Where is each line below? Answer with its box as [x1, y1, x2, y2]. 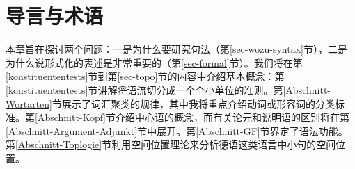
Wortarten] [6, 96, 52, 111]
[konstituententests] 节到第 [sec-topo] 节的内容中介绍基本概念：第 [6, 69, 285, 83]
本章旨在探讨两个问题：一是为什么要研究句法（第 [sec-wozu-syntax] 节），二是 [6, 42, 347, 56]
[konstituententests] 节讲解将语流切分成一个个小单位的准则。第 [6, 82, 283, 97]
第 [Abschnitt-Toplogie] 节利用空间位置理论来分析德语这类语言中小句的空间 [6, 137, 336, 152]
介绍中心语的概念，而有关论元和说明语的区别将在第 [115, 110, 349, 124]
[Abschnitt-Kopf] [35, 110, 106, 124]
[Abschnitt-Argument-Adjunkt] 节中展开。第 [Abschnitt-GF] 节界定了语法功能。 [6, 123, 348, 138]
